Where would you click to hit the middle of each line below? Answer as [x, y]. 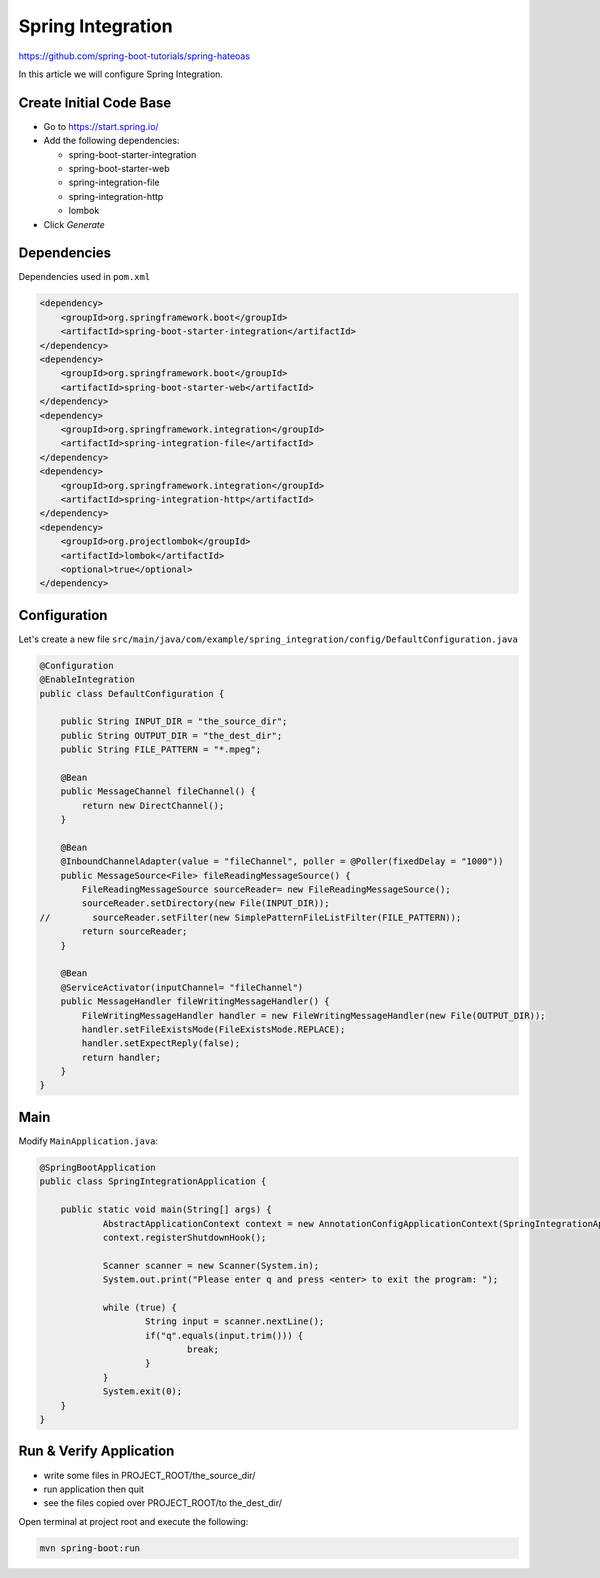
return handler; [121, 1057]
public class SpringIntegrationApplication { [153, 1181]
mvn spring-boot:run [89, 1548]
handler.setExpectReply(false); [160, 1043]
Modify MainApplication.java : [88, 1141]
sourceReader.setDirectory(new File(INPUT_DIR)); [205, 903]
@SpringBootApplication [98, 1167]
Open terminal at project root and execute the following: [133, 1521]
